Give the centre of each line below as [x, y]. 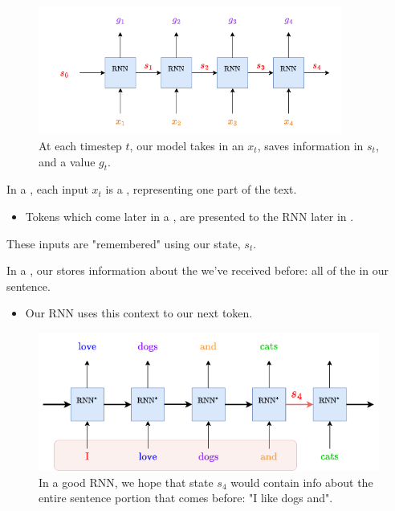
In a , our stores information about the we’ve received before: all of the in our [197, 270]
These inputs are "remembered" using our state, [124, 243]
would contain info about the [302, 482]
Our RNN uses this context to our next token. [139, 313]
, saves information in [310, 146]
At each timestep [80, 146]
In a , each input [47, 189]
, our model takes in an [187, 146]
